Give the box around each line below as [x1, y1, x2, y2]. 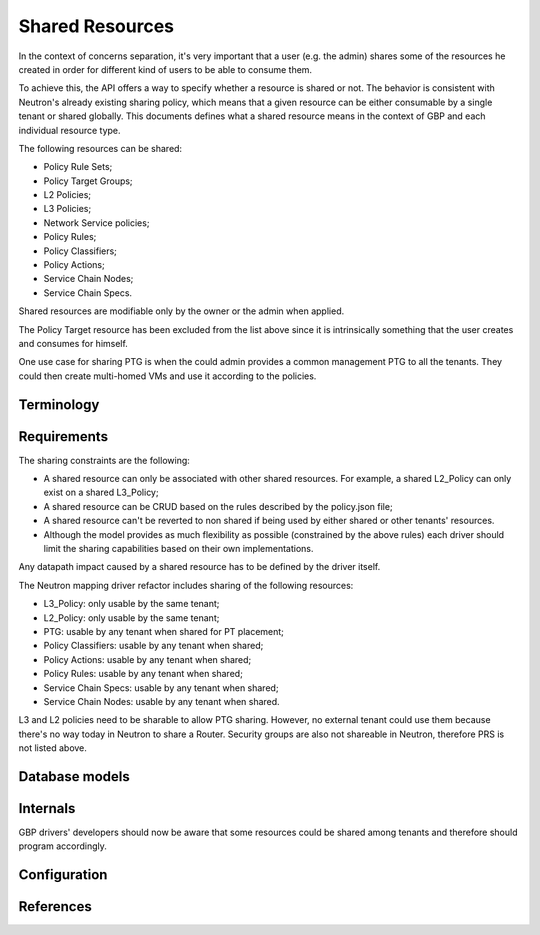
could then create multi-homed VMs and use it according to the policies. [18, 370, 317, 382]
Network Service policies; [43, 216, 150, 229]
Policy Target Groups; [43, 175, 134, 187]
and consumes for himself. [18, 337, 129, 349]
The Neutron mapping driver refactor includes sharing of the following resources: [18, 579, 354, 591]
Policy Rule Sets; [43, 161, 113, 173]
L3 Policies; [43, 203, 92, 215]
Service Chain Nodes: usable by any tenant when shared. [43, 695, 280, 707]
